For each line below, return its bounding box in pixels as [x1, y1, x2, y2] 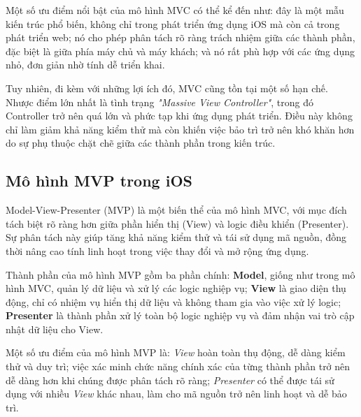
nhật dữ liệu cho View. [6, 321, 104, 336]
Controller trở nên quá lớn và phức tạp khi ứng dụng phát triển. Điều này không [6, 108, 353, 123]
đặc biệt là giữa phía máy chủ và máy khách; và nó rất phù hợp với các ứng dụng [6, 43, 355, 58]
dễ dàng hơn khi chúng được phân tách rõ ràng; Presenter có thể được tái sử [6, 372, 334, 387]
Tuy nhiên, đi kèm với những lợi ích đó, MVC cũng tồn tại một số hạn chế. [6, 80, 328, 95]
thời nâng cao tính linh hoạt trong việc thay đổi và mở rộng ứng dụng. [6, 243, 309, 258]
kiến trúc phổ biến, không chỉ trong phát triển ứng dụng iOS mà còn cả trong [6, 16, 340, 31]
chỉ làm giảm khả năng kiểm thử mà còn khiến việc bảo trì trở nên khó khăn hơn [6, 122, 355, 136]
